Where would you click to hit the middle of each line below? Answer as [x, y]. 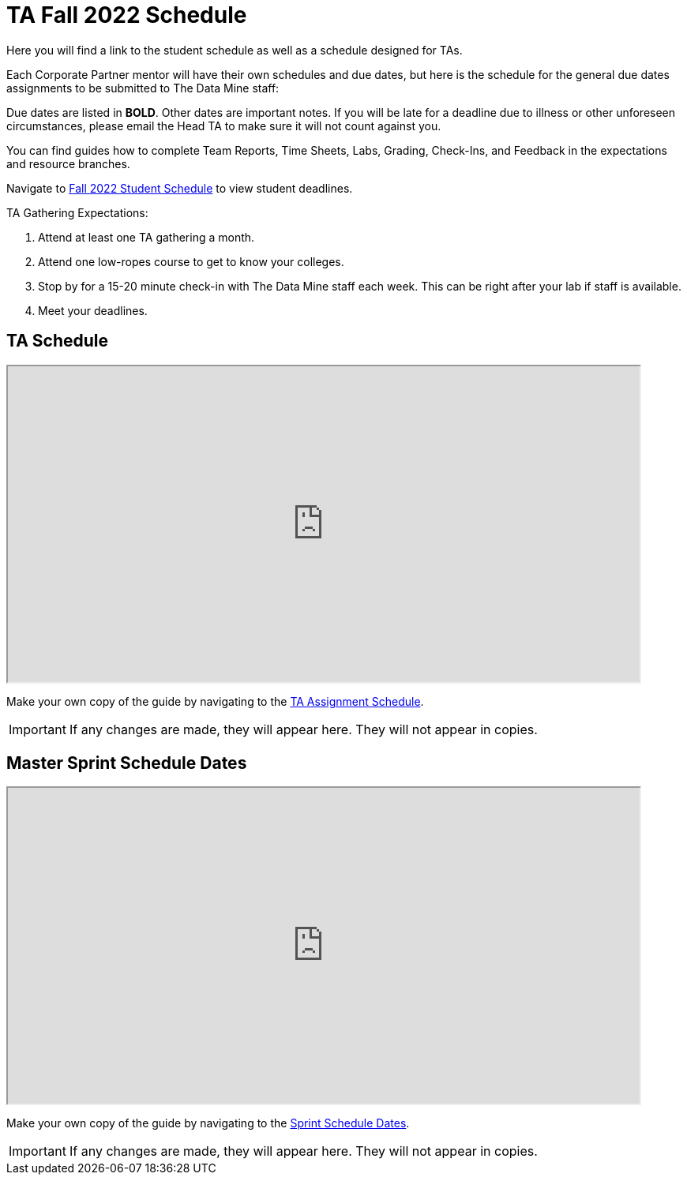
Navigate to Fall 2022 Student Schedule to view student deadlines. [180, 188]
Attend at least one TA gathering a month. [146, 237]
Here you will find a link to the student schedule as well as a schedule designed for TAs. [235, 50]
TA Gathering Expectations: [77, 212]
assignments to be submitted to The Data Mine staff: [143, 88]
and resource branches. [68, 163]
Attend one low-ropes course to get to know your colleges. [191, 261]
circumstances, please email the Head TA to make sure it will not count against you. [224, 126]
